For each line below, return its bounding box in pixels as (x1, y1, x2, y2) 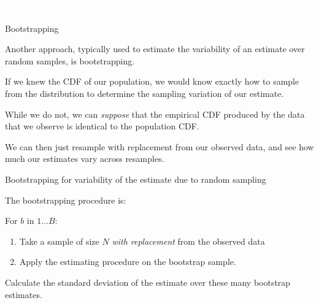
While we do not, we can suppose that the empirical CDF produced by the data (5, 107, 305, 120)
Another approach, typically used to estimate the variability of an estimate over (5, 42, 305, 55)
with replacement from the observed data (112, 234, 265, 247)
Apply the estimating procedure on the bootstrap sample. (19, 255, 236, 268)
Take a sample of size (19, 234, 99, 247)
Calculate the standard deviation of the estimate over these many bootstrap (5, 275, 291, 288)
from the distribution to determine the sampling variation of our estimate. (5, 86, 284, 99)
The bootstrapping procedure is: (5, 193, 126, 206)
